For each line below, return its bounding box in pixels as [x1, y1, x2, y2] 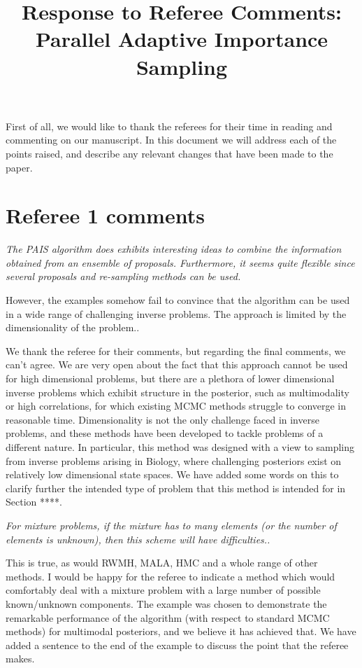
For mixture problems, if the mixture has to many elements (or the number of [6, 517, 337, 532]
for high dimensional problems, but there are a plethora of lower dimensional [6, 371, 335, 385]
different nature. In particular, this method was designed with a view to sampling [6, 439, 355, 454]
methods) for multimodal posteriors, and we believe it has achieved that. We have [6, 624, 356, 639]
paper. [6, 160, 33, 174]
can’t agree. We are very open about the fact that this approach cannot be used [6, 357, 348, 372]
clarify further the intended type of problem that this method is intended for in [6, 480, 346, 495]
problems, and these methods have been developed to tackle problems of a [6, 426, 324, 440]
